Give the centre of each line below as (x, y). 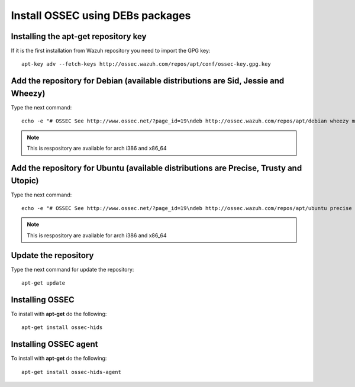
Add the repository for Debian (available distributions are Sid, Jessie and (148, 81)
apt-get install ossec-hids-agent (71, 372)
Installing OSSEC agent (54, 344)
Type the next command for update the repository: (72, 269)
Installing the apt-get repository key (79, 36)
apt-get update (43, 283)
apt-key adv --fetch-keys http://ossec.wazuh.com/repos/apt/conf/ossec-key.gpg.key (146, 64)
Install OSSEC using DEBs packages (101, 15)
